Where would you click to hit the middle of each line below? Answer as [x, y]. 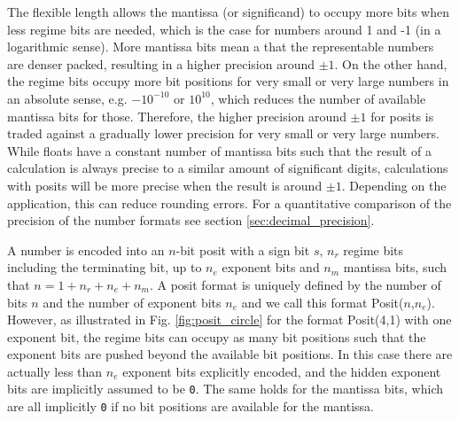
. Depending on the [394, 185]
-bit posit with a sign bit [243, 249]
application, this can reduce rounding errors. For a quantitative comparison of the [229, 203]
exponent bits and [271, 267]
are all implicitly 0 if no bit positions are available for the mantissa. [191, 406]
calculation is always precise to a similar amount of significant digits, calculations [228, 168]
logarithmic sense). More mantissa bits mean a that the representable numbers [221, 47]
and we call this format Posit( [323, 302]
